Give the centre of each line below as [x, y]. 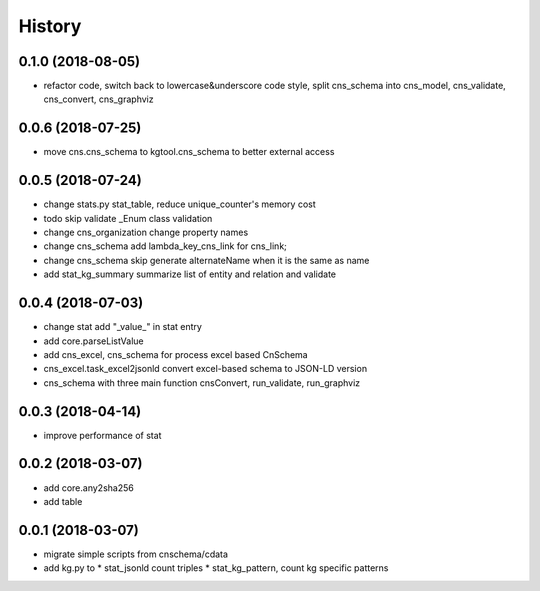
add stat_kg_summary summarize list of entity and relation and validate [190, 274]
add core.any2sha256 [88, 487]
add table [63, 501]
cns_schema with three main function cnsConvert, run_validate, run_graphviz [202, 382]
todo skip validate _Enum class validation [128, 218]
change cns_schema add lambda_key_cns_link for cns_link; [165, 246]
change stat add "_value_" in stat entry [122, 327]
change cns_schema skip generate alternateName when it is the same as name [206, 260]
